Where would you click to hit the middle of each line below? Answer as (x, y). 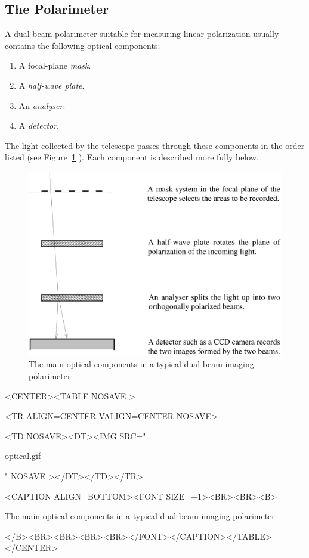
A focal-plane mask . (55, 65)
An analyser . (42, 105)
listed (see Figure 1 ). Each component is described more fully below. (132, 157)
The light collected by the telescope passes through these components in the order (155, 145)
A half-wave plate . (52, 85)
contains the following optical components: (83, 45)
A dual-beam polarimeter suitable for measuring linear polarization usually (142, 34)
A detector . (39, 125)
